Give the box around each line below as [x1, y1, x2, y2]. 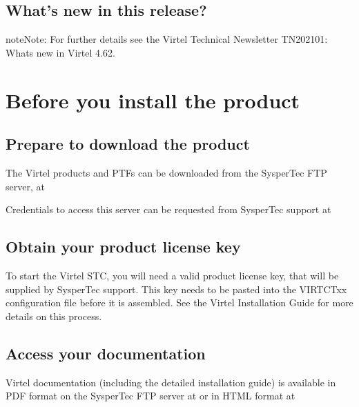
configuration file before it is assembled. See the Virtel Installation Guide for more [6, 295, 353, 310]
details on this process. [6, 308, 102, 323]
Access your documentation [6, 342, 206, 364]
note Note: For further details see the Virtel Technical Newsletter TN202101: [6, 32, 328, 46]
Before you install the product [6, 86, 300, 114]
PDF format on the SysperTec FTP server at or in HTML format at [6, 388, 295, 403]
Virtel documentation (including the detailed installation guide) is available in [6, 375, 336, 389]
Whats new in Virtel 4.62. [6, 45, 115, 59]
